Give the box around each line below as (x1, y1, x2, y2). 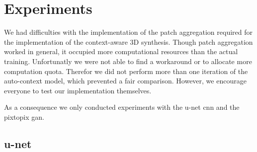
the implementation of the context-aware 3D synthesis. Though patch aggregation (4, 36, 253, 47)
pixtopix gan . (4, 111, 44, 122)
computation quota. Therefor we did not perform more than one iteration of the (4, 66, 248, 76)
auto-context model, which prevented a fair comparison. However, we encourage (4, 76, 247, 86)
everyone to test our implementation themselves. (4, 85, 152, 95)
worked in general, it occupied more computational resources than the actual (4, 46, 238, 57)
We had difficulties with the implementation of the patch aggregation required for (4, 27, 253, 37)
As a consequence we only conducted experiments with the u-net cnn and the (4, 102, 240, 112)
